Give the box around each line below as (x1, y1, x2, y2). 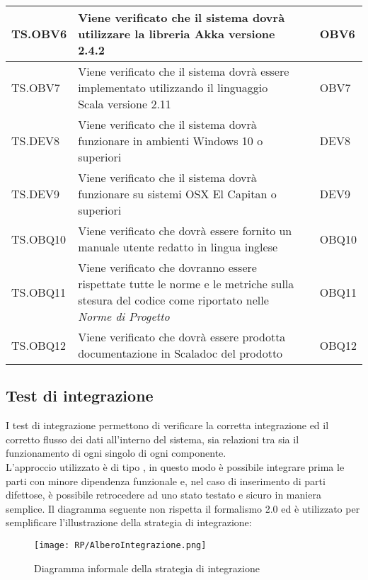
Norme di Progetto (78, 308, 170, 324)
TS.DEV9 (11, 186, 60, 202)
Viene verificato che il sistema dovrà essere (78, 63, 289, 79)
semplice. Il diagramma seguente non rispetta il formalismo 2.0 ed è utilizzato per (6, 501, 360, 516)
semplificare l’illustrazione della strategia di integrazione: (6, 515, 252, 530)
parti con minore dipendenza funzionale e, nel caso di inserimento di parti (6, 473, 326, 488)
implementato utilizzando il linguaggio (78, 79, 268, 96)
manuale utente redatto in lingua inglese (78, 239, 278, 255)
